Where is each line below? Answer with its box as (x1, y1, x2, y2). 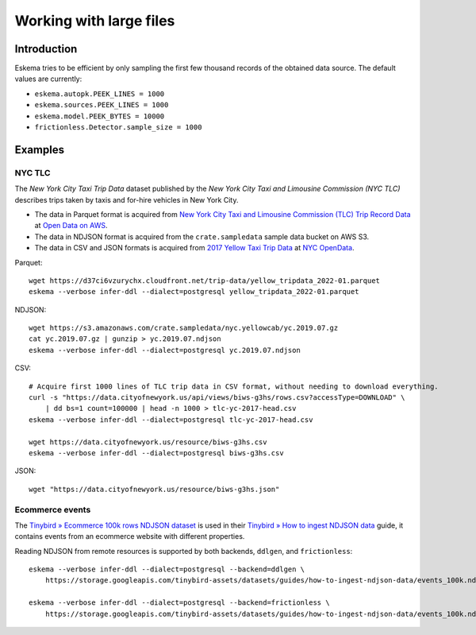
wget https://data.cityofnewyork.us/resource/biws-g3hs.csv (29, 437, 267, 447)
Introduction (14, 42, 78, 56)
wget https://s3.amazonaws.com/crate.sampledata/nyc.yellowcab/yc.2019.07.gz (29, 323, 339, 333)
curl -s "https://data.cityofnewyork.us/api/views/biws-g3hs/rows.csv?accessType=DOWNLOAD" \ (29, 393, 405, 402)
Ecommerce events (14, 504, 91, 515)
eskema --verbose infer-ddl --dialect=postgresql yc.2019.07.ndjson (29, 346, 301, 354)
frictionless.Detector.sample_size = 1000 (34, 123, 202, 132)
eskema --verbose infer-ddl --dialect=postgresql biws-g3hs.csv (29, 448, 285, 457)
